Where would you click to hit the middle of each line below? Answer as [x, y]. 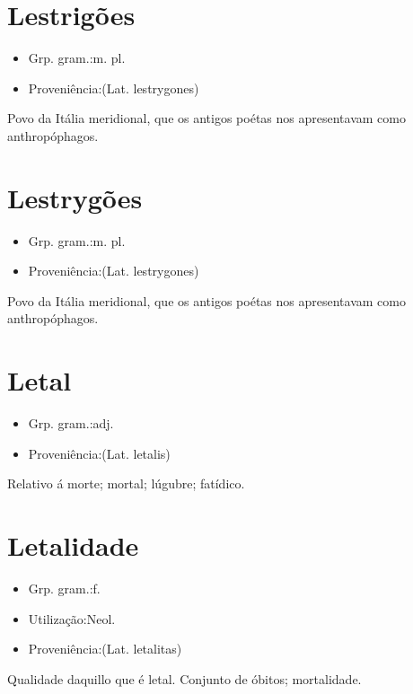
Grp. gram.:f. [64, 589]
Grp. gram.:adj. [71, 423]
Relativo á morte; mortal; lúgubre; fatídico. [126, 483]
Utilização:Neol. [72, 618]
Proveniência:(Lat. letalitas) [105, 649]
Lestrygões [75, 197]
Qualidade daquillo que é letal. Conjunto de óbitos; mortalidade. [185, 678]
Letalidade [73, 545]
